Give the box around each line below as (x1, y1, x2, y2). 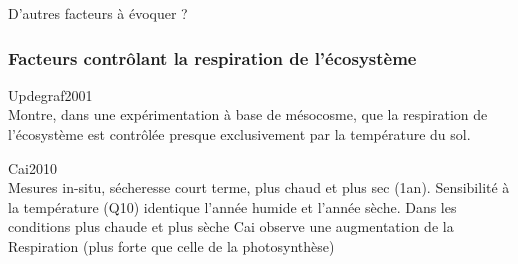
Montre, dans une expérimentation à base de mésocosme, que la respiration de (8, 104, 488, 125)
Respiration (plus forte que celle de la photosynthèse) (8, 235, 335, 256)
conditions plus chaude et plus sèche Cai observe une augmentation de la (8, 216, 454, 237)
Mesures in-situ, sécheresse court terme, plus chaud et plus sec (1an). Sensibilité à (8, 177, 510, 198)
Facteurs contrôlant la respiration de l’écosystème (8, 45, 417, 70)
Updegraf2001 (8, 84, 93, 105)
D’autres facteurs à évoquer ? (8, 3, 188, 23)
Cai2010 (8, 157, 57, 178)
